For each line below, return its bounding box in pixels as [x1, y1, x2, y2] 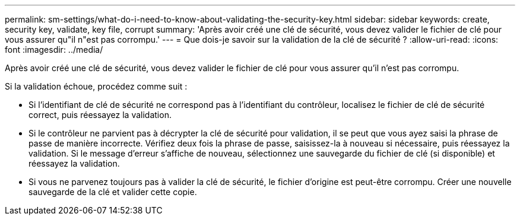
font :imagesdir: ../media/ [5, 44, 103, 55]
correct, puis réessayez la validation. [28, 110, 172, 120]
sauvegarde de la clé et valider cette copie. [28, 187, 197, 197]
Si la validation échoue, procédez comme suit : [5, 81, 188, 91]
